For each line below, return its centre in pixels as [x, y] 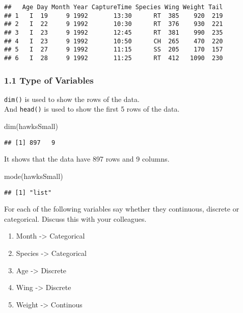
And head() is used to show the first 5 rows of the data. [92, 109]
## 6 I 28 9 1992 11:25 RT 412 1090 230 [114, 58]
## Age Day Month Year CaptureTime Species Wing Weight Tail [114, 7]
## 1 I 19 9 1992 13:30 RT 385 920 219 [114, 16]
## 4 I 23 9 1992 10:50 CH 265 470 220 [114, 41]
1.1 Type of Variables [49, 80]
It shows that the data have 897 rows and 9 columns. [87, 159]
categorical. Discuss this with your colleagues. [75, 218]
